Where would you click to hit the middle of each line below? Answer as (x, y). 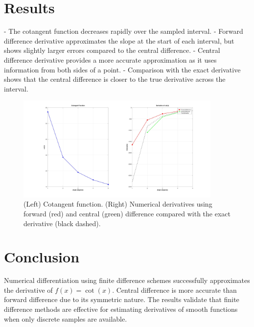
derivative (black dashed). (62, 223)
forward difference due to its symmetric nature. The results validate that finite (122, 299)
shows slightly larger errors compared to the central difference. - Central (112, 50)
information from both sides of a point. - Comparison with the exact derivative (122, 69)
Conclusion (42, 257)
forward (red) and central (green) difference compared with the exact (127, 213)
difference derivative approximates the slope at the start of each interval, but (119, 40)
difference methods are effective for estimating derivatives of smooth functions (121, 309)
